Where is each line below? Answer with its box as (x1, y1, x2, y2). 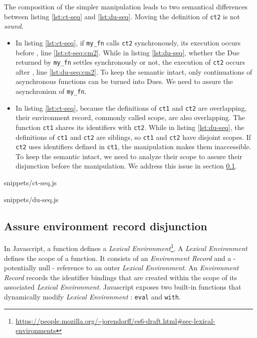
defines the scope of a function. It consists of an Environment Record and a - (4, 253, 236, 263)
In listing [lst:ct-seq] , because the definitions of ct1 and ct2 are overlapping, (15, 102, 247, 113)
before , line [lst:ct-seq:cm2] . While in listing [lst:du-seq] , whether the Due (15, 47, 240, 57)
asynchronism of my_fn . (15, 85, 86, 96)
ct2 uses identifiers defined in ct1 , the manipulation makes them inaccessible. (15, 141, 252, 152)
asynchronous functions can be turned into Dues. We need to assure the (15, 76, 233, 86)
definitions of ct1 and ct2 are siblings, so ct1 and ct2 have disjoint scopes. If (15, 131, 251, 142)
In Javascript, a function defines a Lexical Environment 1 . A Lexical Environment (4, 242, 248, 253)
